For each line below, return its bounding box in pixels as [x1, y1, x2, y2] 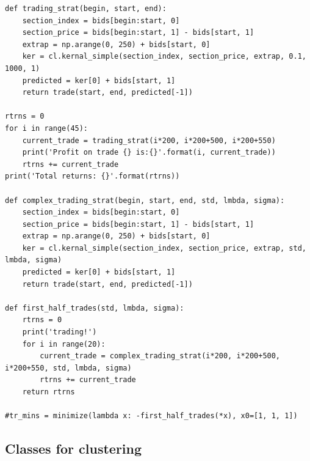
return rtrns [22, 388, 75, 396]
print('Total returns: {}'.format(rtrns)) [5, 172, 180, 181]
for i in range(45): [5, 124, 88, 133]
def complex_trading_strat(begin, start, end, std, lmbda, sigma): [5, 196, 285, 205]
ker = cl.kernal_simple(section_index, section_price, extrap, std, [22, 243, 306, 253]
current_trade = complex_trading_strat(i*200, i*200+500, [40, 352, 281, 361]
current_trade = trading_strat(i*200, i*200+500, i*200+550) [22, 136, 276, 145]
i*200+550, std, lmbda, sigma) [5, 363, 132, 372]
